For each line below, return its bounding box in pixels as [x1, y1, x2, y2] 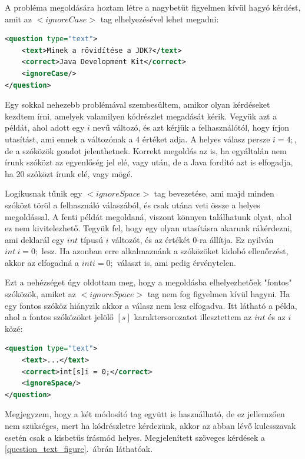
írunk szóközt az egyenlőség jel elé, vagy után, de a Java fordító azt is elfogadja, [5, 156, 293, 168]
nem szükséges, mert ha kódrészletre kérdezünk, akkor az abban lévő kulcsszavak [5, 420, 296, 431]
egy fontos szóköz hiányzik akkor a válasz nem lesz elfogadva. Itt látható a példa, [5, 299, 297, 311]
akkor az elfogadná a [5, 256, 79, 268]
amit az [5, 12, 32, 25]
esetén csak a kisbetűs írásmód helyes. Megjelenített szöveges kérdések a [5, 431, 266, 443]
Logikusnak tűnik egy [5, 187, 82, 199]
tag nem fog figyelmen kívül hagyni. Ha [147, 288, 290, 300]
